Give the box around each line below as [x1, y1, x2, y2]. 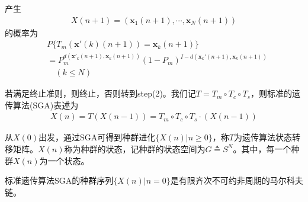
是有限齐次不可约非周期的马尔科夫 [170, 174, 303, 187]
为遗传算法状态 [233, 131, 292, 143]
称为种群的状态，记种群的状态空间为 [64, 142, 206, 155]
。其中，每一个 [233, 142, 291, 155]
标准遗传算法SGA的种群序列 [5, 174, 114, 187]
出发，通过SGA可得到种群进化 [38, 131, 156, 143]
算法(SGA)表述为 [12, 98, 79, 111]
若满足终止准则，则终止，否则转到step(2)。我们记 [5, 87, 196, 100]
